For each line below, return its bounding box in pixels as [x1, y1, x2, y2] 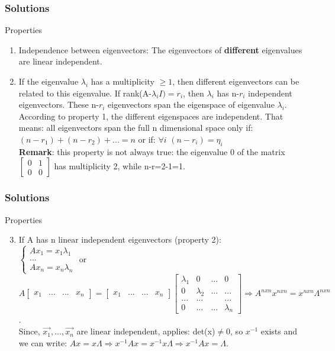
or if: [138, 133, 156, 145]
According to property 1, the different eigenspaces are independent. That [18, 110, 284, 122]
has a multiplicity [91, 75, 154, 87]
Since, [18, 325, 40, 337]
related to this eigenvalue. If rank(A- [18, 86, 152, 99]
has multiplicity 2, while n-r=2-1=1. [54, 160, 185, 172]
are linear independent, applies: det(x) [76, 325, 215, 337]
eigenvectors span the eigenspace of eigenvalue [108, 98, 275, 111]
